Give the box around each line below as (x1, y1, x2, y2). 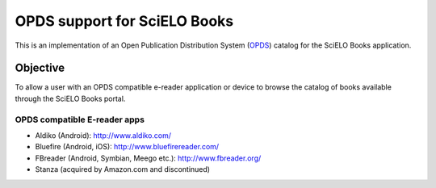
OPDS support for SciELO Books (15, 12, 234, 30)
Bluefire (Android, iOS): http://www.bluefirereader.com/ (35, 142, 220, 152)
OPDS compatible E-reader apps (15, 114, 145, 125)
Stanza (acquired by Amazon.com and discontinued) (35, 165, 210, 174)
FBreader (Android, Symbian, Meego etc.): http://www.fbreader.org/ (35, 153, 262, 163)
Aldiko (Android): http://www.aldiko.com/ (35, 130, 172, 140)
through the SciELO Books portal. (15, 94, 126, 103)
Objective (15, 61, 65, 75)
